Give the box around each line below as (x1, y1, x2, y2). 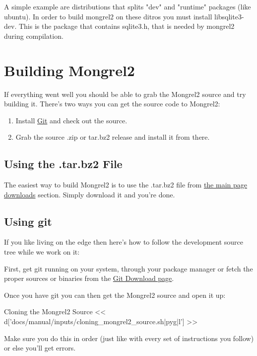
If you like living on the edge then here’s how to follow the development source (4, 237, 244, 247)
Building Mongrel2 (4, 60, 135, 80)
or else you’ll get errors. (4, 343, 76, 353)
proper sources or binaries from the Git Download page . (4, 273, 174, 283)
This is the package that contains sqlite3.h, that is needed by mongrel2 (18, 21, 235, 31)
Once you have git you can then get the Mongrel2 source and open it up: (4, 289, 226, 300)
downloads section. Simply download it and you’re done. (4, 189, 175, 199)
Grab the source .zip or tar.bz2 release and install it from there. (15, 132, 210, 142)
